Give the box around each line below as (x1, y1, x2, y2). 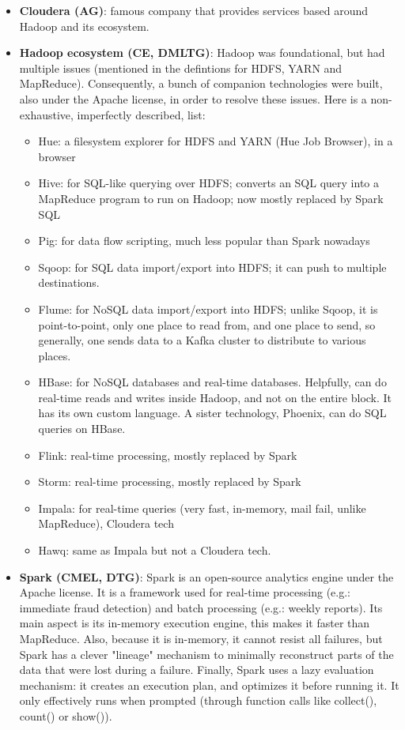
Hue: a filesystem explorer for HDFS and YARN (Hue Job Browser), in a (38, 133, 393, 149)
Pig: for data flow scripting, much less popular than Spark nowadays (38, 232, 370, 249)
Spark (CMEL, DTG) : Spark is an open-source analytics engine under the (19, 568, 394, 585)
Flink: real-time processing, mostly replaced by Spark (38, 446, 297, 463)
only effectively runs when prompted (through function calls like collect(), (19, 692, 377, 709)
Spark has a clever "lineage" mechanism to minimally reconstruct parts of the (19, 645, 394, 662)
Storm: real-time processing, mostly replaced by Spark (38, 473, 301, 490)
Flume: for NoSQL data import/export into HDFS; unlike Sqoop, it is (38, 300, 378, 317)
